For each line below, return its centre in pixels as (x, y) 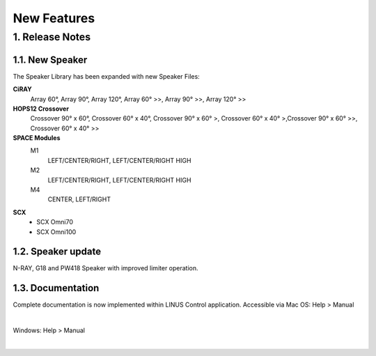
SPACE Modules (37, 138)
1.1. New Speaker (50, 60)
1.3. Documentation (56, 288)
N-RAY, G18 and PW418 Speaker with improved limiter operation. (105, 268)
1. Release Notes (52, 37)
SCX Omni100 (56, 232)
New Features (54, 18)
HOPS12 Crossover (41, 109)
